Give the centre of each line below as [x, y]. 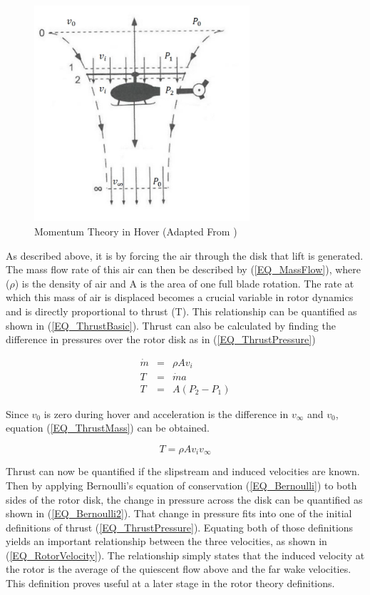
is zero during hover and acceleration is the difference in [166, 413]
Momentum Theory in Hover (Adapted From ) [136, 231]
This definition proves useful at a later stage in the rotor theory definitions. [170, 583]
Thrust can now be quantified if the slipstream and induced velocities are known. [183, 471]
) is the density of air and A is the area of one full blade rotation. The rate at [184, 283]
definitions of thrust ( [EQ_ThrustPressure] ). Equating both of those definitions [180, 527]
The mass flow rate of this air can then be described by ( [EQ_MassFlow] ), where [183, 269]
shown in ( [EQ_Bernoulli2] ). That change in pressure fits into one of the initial [179, 513]
